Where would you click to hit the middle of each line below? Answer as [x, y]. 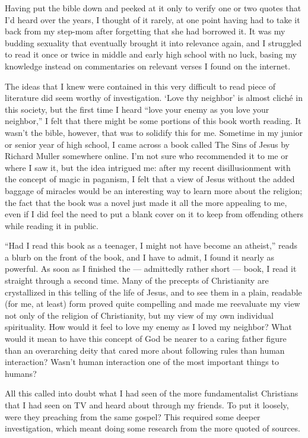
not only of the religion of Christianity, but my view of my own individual [139, 315]
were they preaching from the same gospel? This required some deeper [133, 416]
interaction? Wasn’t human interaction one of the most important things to [142, 362]
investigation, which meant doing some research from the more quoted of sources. [153, 428]
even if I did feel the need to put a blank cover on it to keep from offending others [154, 214]
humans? [21, 373]
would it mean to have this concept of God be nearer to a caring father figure [146, 339]
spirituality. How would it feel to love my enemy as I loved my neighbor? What [148, 327]
